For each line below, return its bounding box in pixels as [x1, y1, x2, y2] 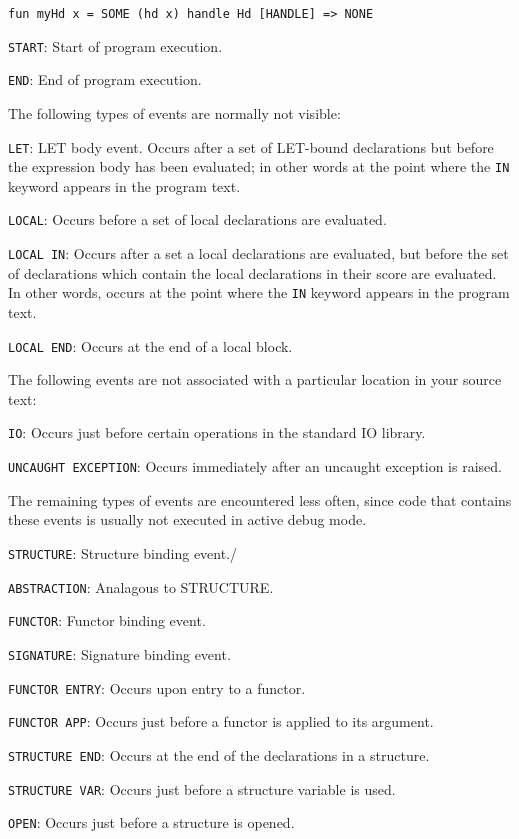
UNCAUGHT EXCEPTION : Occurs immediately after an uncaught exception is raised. [8, 456, 502, 477]
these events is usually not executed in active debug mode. [8, 509, 367, 530]
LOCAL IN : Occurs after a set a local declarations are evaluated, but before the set [8, 243, 509, 264]
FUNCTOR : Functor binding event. [8, 610, 206, 631]
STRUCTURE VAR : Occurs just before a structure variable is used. [8, 778, 396, 799]
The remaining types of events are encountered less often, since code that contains [8, 489, 512, 510]
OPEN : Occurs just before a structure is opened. [8, 812, 295, 833]
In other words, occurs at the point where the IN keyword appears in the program [8, 282, 510, 303]
